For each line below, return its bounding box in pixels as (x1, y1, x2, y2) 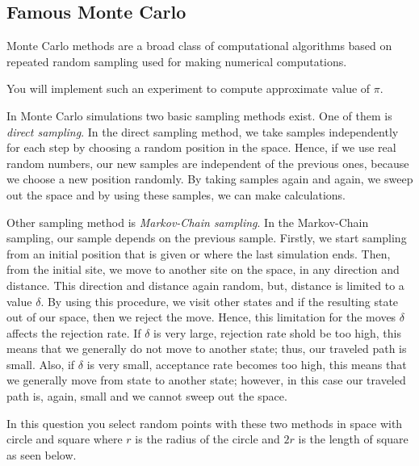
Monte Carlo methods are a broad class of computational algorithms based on (6, 37, 392, 54)
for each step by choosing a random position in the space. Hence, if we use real (6, 139, 396, 156)
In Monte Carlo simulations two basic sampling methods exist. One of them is (6, 107, 392, 124)
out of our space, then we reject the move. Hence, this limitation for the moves (6, 309, 396, 325)
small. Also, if (6, 355, 75, 372)
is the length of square (298, 430, 409, 447)
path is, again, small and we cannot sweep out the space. (6, 388, 287, 405)
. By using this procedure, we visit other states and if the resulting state (40, 292, 399, 309)
